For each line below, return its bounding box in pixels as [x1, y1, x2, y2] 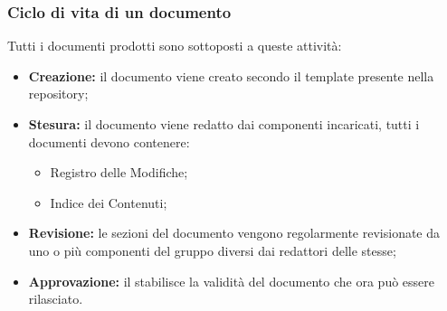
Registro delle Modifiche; [50, 163, 188, 182]
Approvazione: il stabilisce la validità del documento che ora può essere [28, 271, 434, 290]
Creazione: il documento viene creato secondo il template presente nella [28, 66, 434, 85]
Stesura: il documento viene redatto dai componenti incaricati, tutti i [28, 115, 420, 133]
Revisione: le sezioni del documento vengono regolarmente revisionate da [28, 223, 441, 242]
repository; [28, 84, 89, 103]
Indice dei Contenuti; [50, 193, 167, 212]
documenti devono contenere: [28, 132, 190, 151]
